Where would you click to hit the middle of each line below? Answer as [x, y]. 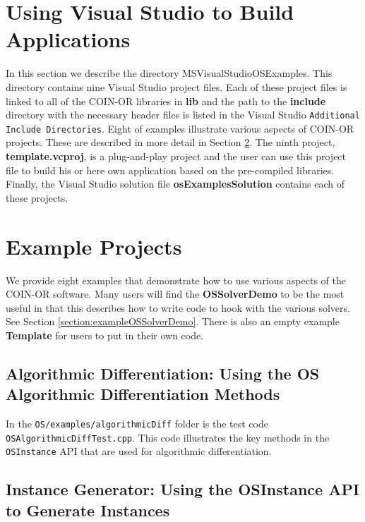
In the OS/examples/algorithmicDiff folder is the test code [137, 424]
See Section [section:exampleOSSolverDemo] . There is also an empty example [173, 321]
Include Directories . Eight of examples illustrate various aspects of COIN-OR [180, 128]
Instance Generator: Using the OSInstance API [183, 489]
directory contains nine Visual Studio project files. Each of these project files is [176, 86]
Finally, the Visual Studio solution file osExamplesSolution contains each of [175, 184]
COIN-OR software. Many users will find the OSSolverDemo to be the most [175, 294]
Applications [68, 39]
